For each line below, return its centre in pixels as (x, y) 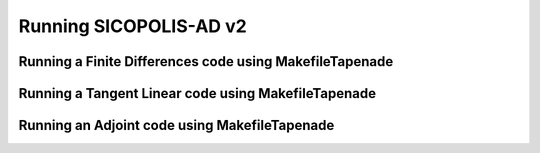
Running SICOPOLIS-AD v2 (132, 26)
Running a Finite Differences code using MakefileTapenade (206, 61)
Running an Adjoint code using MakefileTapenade (176, 125)
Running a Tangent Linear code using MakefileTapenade (197, 93)
